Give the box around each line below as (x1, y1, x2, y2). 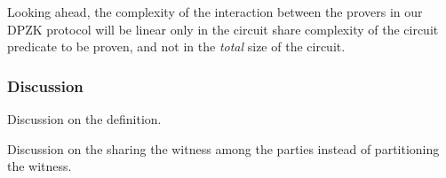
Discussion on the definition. (7, 110, 162, 128)
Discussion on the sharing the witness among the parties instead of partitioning (7, 139, 440, 158)
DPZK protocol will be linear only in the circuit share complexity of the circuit (7, 19, 439, 38)
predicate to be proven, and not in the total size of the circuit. (7, 37, 346, 56)
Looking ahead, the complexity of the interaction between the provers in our (7, 3, 423, 20)
